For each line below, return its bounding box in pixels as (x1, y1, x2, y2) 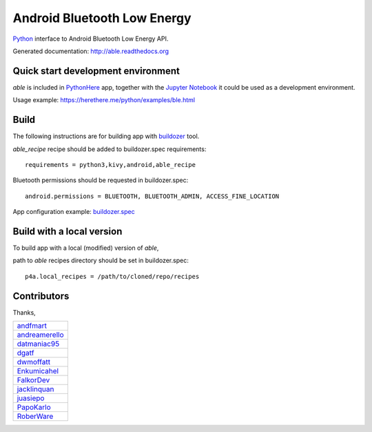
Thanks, (12, 308, 36, 317)
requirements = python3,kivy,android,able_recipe (25, 161, 196, 168)
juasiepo (17, 393, 45, 403)
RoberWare (17, 411, 54, 421)
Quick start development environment (12, 65, 180, 77)
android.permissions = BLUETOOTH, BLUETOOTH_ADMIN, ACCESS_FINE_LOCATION (25, 192, 280, 200)
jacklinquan (17, 384, 54, 394)
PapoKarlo (17, 402, 51, 412)
